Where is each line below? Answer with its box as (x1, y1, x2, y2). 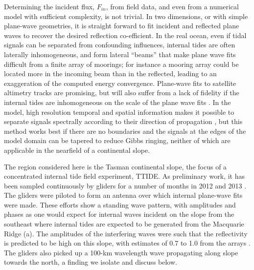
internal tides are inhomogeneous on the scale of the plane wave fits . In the (4, 97, 231, 107)
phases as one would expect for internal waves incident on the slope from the (4, 209, 234, 219)
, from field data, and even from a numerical (106, 1, 239, 11)
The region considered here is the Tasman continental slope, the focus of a (4, 161, 227, 171)
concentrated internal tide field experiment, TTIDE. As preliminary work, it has (4, 171, 245, 181)
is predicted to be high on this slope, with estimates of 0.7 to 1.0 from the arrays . (4, 238, 251, 248)
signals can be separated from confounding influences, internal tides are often (4, 40, 235, 50)
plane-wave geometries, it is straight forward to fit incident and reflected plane (4, 21, 239, 31)
